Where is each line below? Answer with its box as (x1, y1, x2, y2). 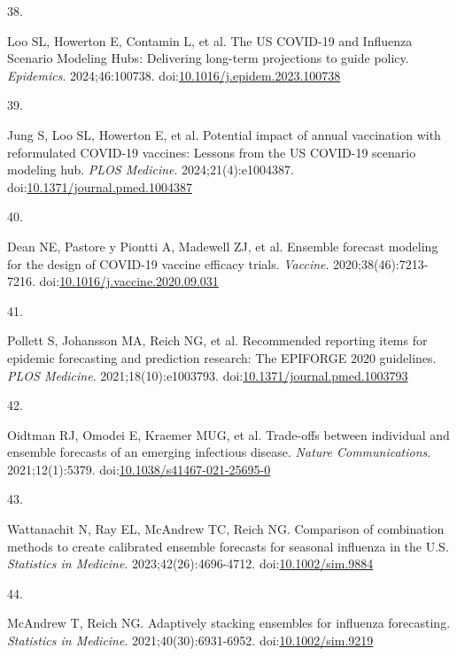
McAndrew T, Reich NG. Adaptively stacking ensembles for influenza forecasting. (7, 614, 451, 632)
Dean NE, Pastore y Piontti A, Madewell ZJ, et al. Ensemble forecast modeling (7, 236, 438, 255)
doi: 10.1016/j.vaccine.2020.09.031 (39, 272, 219, 290)
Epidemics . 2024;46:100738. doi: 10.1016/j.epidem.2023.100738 (7, 66, 341, 84)
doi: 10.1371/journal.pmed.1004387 (7, 177, 192, 196)
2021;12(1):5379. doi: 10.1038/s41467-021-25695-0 (7, 459, 271, 478)
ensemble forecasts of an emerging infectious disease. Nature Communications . (7, 443, 431, 461)
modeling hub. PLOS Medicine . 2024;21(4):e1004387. (7, 160, 294, 179)
